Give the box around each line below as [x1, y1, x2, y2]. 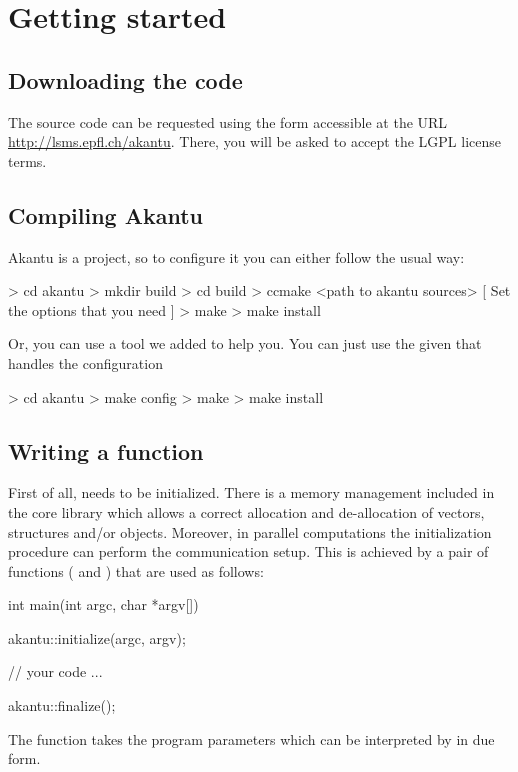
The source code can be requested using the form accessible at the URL [8, 111, 448, 132]
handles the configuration [8, 352, 163, 373]
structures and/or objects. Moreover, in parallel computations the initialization [8, 521, 492, 542]
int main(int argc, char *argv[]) [8, 594, 199, 615]
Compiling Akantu [8, 199, 203, 230]
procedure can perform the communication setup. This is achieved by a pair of [8, 541, 489, 562]
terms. [8, 150, 47, 171]
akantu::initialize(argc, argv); [8, 627, 186, 648]
